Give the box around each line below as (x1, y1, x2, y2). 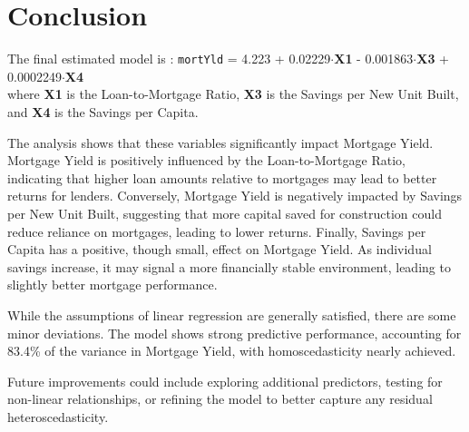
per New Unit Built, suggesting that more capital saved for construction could (7, 203, 442, 222)
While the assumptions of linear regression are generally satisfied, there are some (7, 305, 456, 324)
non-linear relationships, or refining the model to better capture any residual (7, 389, 433, 408)
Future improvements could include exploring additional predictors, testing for (7, 371, 443, 390)
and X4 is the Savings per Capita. (7, 102, 199, 121)
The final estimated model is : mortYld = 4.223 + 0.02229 (7, 49, 331, 68)
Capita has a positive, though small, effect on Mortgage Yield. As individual (7, 240, 432, 259)
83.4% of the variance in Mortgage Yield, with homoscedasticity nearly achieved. (7, 341, 456, 360)
